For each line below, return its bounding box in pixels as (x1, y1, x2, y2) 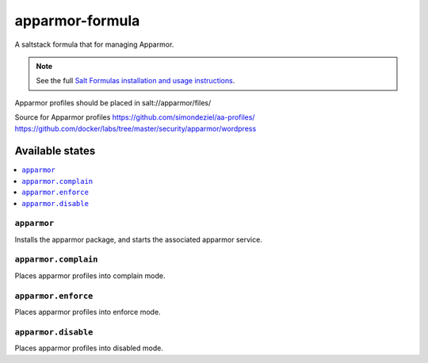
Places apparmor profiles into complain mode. (14, 270, 166, 281)
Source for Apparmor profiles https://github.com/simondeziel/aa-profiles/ (14, 113, 255, 122)
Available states (14, 144, 96, 158)
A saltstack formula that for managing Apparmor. (14, 40, 174, 49)
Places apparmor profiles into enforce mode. (14, 308, 162, 316)
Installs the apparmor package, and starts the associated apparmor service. (14, 235, 263, 244)
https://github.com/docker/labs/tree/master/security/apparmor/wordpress (14, 124, 257, 133)
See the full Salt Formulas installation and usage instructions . (36, 76, 235, 86)
